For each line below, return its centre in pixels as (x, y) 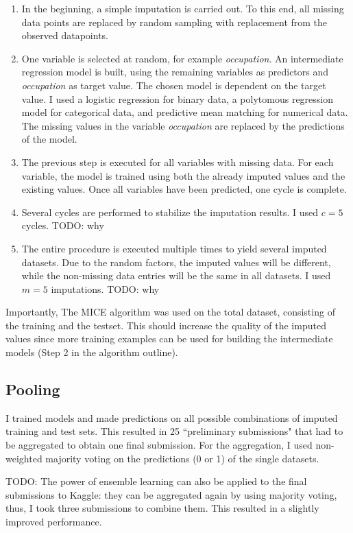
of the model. (49, 139)
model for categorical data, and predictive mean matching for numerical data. (185, 112)
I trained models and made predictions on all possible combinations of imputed (172, 417)
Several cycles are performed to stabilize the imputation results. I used (170, 212)
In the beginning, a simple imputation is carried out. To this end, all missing (183, 8)
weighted (24, 458)
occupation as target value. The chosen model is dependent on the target (174, 85)
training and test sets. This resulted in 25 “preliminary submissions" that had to (174, 431)
